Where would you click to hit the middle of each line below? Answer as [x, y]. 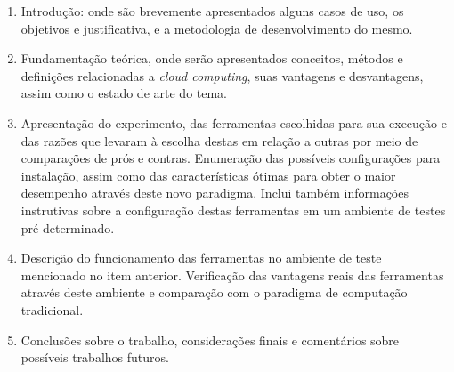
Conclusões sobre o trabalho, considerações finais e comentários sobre [210, 340]
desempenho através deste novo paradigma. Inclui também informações [215, 193]
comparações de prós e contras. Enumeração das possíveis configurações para [231, 158]
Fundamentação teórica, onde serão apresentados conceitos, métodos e [212, 58]
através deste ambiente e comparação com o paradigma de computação [214, 292]
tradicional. [52, 309]
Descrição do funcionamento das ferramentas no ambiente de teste [201, 258]
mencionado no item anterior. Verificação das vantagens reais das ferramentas [232, 275]
